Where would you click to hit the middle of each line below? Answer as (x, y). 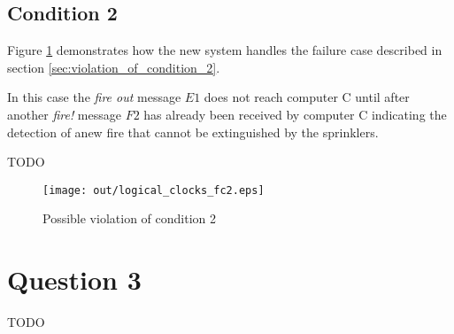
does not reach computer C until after (307, 97)
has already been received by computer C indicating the (295, 114)
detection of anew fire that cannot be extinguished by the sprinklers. (193, 132)
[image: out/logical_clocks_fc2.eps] (154, 190)
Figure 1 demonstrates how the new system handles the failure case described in (225, 50)
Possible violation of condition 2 (129, 218)
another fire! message (64, 114)
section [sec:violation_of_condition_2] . (114, 67)
